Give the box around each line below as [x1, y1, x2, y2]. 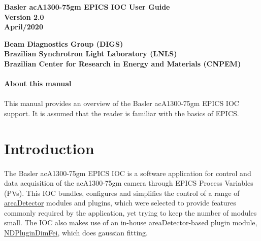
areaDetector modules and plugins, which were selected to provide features [4, 197, 236, 208]
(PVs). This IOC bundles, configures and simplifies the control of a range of [4, 187, 240, 198]
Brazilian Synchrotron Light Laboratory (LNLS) [4, 48, 177, 59]
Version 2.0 [4, 11, 44, 22]
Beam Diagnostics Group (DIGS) [4, 38, 123, 49]
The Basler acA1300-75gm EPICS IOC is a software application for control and [4, 167, 251, 178]
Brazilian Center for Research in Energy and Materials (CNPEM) [4, 58, 241, 68]
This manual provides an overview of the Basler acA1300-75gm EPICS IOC [4, 98, 239, 109]
